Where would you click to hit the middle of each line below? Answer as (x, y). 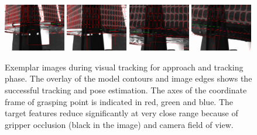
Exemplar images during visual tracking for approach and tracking (124, 67)
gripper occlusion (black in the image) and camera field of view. (119, 124)
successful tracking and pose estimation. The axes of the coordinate (126, 90)
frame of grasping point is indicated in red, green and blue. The (119, 101)
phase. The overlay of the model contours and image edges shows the (128, 78)
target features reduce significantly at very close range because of (121, 113)
